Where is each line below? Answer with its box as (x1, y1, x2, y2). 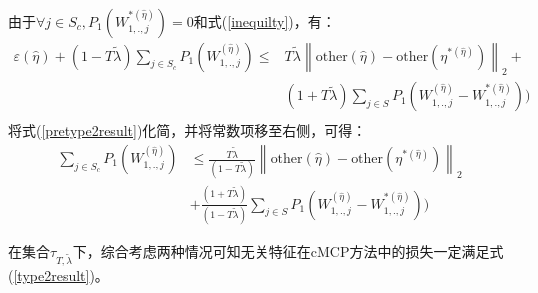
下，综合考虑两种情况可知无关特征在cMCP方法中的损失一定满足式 (72, 241, 504, 261)
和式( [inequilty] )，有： (193, 10, 336, 31)
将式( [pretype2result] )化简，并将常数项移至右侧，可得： (8, 120, 367, 141)
